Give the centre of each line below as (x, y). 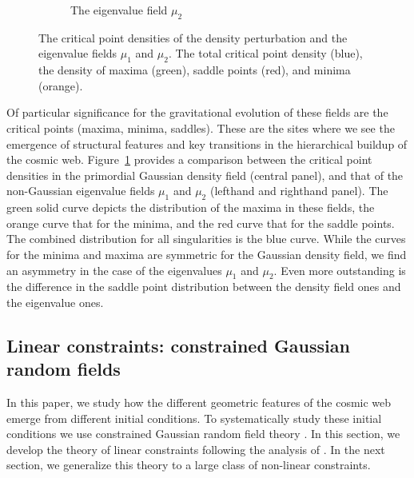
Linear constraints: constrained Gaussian (178, 345)
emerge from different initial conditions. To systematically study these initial (194, 418)
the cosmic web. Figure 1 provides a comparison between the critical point (189, 159)
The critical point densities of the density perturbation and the (193, 37)
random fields (64, 369)
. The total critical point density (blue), (265, 53)
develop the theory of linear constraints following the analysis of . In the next (196, 449)
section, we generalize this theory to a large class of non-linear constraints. (189, 465)
